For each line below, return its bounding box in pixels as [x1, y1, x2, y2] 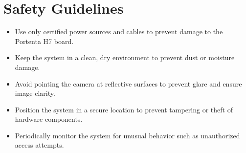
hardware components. [15, 114, 83, 124]
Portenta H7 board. [15, 36, 74, 46]
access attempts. [15, 140, 64, 150]
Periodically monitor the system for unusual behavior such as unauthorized [15, 130, 240, 140]
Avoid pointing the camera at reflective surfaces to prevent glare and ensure [15, 78, 242, 88]
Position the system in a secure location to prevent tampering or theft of [15, 104, 233, 114]
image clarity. [15, 88, 55, 98]
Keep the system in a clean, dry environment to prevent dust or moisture [15, 52, 235, 63]
